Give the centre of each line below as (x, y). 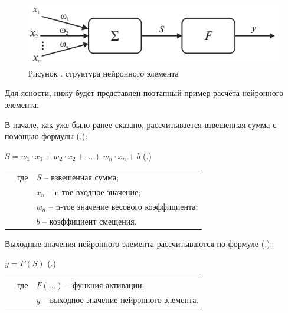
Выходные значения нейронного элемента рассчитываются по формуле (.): (139, 243)
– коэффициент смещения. (90, 221)
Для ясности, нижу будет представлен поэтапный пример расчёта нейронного (144, 93)
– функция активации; (105, 284)
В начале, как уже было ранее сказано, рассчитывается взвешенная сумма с (141, 124)
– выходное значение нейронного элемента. (121, 299)
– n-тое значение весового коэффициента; (123, 206)
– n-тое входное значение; (94, 192)
